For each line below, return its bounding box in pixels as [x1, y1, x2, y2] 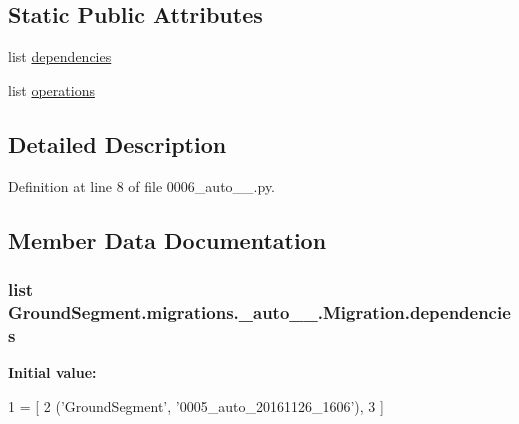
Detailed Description [8, 128, 227, 159]
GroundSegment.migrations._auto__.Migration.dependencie [8, 299, 511, 324]
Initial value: [8, 362, 97, 383]
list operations [8, 79, 95, 100]
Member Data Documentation [8, 224, 327, 255]
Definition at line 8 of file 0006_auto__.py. [8, 175, 276, 196]
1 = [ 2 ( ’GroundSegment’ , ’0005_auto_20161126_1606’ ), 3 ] [8, 395, 384, 416]
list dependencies [8, 46, 112, 67]
